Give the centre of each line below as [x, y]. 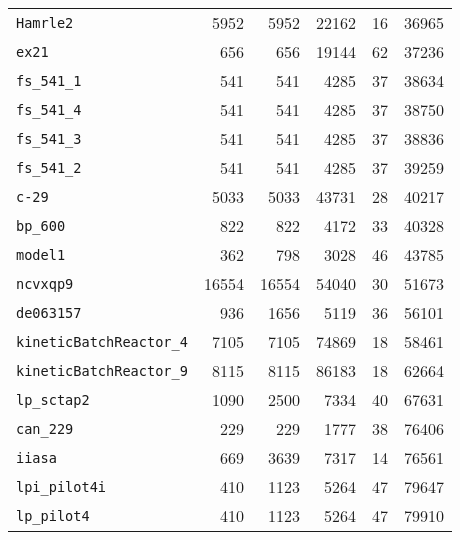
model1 [41, 254]
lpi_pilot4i [61, 486]
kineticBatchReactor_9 [102, 370]
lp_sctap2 [53, 399]
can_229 [45, 428]
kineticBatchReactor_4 [102, 341]
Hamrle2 [45, 22]
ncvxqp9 [45, 283]
